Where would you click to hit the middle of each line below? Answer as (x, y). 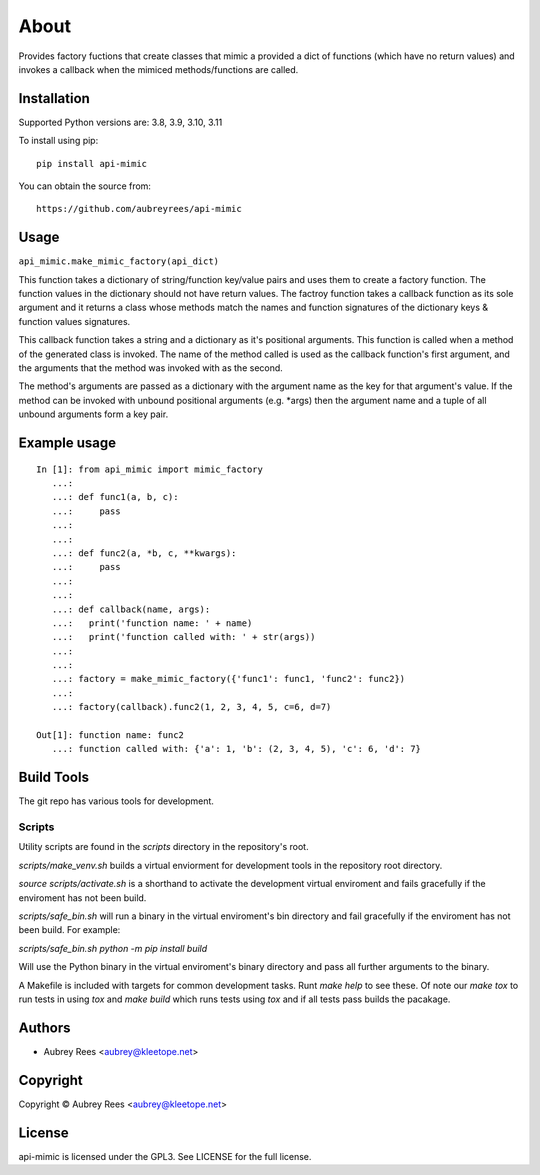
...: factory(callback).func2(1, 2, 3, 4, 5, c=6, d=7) (191, 707)
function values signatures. (74, 321)
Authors (44, 1027)
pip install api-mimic (92, 163)
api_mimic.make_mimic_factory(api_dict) (119, 261)
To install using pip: (58, 141)
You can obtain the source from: (85, 186)
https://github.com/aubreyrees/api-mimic (139, 209)
